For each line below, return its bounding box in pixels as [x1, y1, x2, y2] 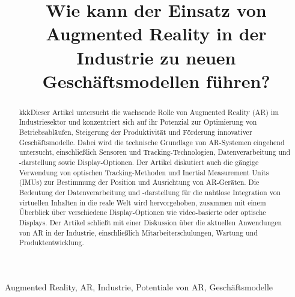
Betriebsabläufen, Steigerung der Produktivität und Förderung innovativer [19, 127, 252, 137]
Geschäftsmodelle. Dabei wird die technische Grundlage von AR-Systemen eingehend [19, 137, 285, 147]
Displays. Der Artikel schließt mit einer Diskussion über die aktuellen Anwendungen [19, 217, 282, 227]
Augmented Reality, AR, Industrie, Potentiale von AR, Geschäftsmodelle [5, 280, 273, 293]
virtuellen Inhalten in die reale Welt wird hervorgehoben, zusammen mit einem [19, 197, 266, 207]
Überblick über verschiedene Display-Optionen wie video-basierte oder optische [19, 207, 266, 217]
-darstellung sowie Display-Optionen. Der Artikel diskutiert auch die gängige [19, 157, 259, 167]
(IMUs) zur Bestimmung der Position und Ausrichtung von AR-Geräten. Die [19, 177, 260, 187]
